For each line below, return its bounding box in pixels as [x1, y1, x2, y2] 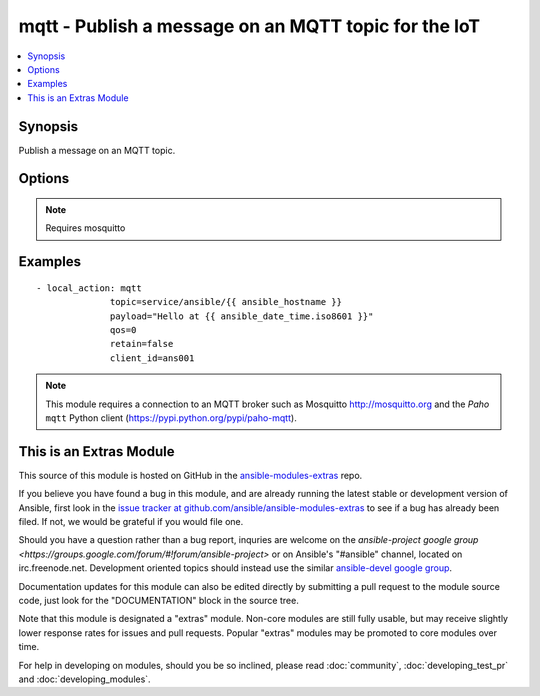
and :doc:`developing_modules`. [18, 673, 151, 685]
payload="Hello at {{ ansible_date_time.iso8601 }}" [110, 310, 374, 322]
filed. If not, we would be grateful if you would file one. [18, 516, 244, 528]
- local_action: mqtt [36, 282, 142, 294]
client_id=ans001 [110, 352, 195, 364]
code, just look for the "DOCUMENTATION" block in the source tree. [18, 594, 299, 606]
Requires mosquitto [45, 222, 126, 234]
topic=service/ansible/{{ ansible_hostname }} [110, 296, 342, 308]
